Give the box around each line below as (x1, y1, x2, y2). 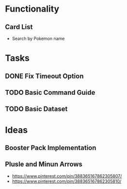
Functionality (5, 3, 60, 15)
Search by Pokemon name (12, 35, 65, 41)
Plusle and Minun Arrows (5, 160, 82, 169)
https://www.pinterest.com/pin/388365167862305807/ (12, 173, 122, 179)
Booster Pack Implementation (5, 143, 96, 152)
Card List (5, 23, 33, 31)
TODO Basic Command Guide (5, 88, 95, 97)
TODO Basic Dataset (5, 105, 68, 113)
